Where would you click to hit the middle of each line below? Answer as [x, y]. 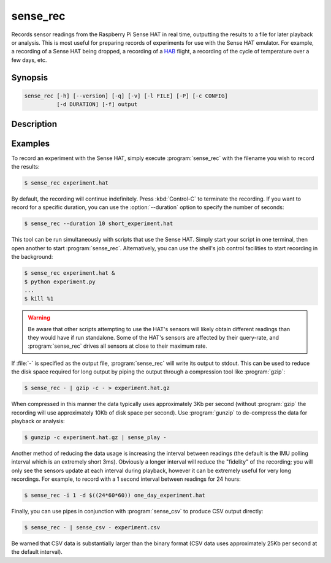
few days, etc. [29, 60]
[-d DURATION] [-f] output [97, 105]
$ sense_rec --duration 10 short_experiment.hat [99, 224]
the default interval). [37, 552]
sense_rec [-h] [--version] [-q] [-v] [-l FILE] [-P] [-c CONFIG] [126, 96]
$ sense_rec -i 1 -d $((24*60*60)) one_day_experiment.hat [115, 496]
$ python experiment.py [60, 281]
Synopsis [30, 78]
